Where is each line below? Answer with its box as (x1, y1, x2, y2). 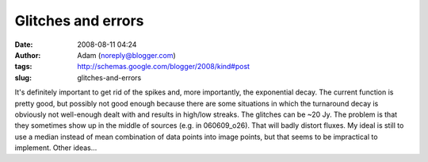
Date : (14, 40, 33, 49)
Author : (14, 50, 41, 60)
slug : (14, 72, 32, 83)
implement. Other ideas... (14, 143, 97, 152)
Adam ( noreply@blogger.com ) (77, 50, 176, 60)
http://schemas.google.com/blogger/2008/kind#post (77, 62, 250, 71)
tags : (14, 62, 32, 71)
